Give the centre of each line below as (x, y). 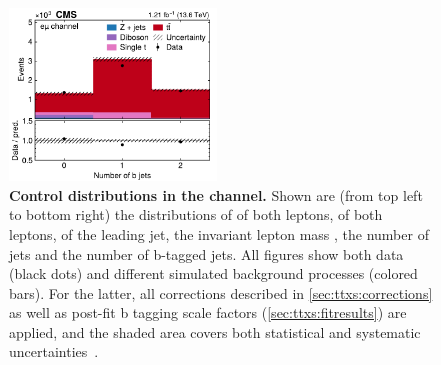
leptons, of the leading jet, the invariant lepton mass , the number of (219, 233)
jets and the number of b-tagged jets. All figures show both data (206, 253)
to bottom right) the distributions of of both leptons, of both (196, 214)
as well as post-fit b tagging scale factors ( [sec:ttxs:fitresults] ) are (208, 312)
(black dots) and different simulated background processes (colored (213, 273)
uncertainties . (54, 351)
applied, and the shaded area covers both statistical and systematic (215, 331)
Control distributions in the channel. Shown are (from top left (216, 194)
